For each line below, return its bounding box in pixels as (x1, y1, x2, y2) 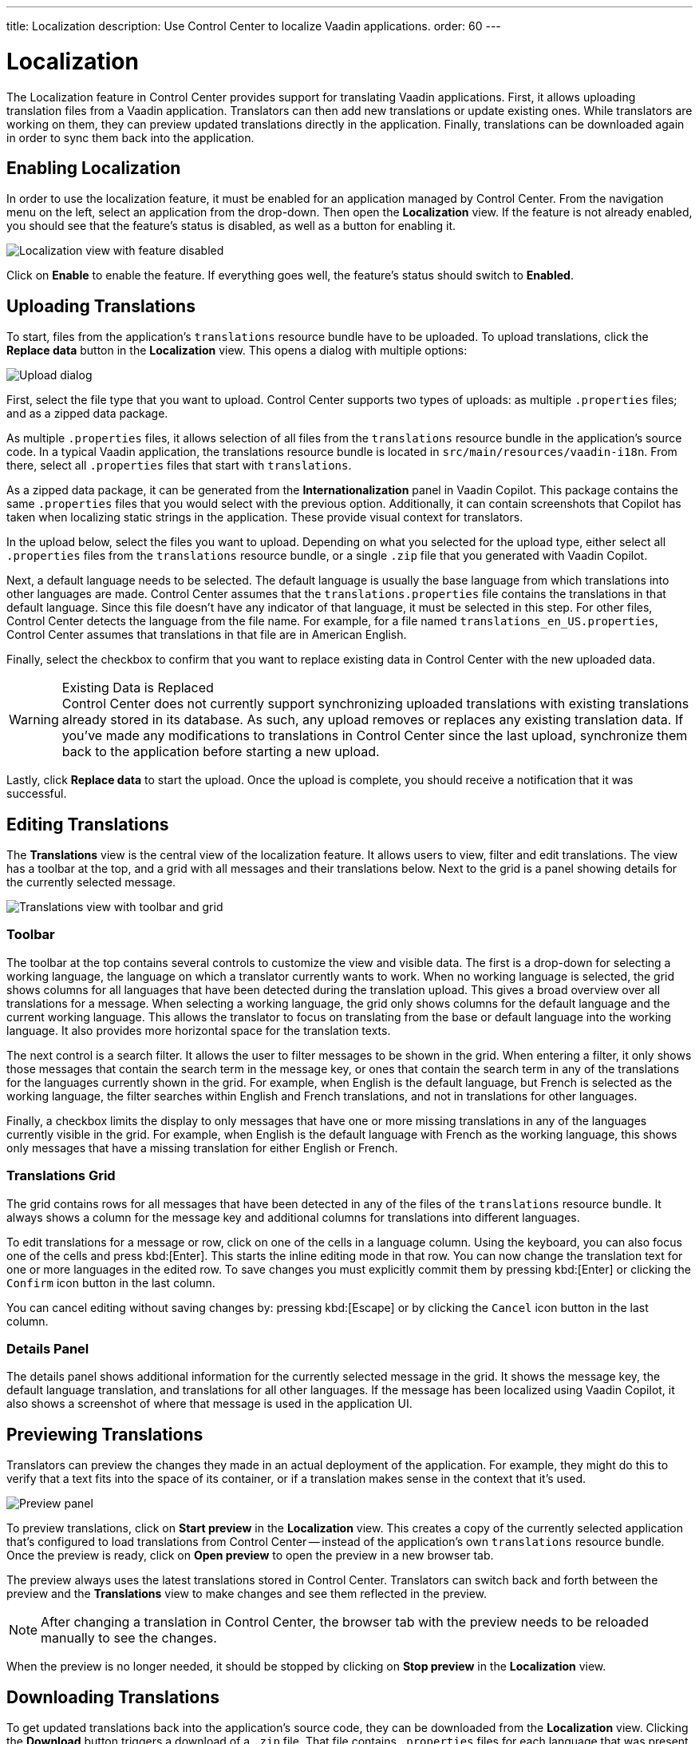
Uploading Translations (6, 295, 195, 316)
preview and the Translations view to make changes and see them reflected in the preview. (6, 1587, 488, 1601)
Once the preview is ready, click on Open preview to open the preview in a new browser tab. (6, 1548, 494, 1563)
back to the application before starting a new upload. (61, 743, 380, 760)
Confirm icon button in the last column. (6, 1275, 215, 1290)
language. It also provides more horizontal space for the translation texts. (6, 1023, 391, 1037)
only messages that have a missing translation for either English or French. (6, 1140, 398, 1155)
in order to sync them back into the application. (6, 130, 255, 145)
